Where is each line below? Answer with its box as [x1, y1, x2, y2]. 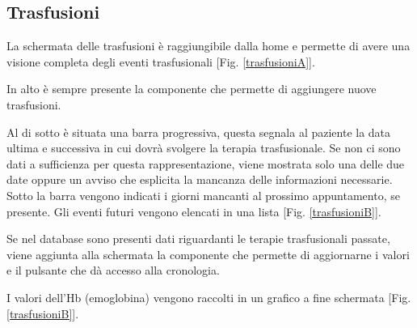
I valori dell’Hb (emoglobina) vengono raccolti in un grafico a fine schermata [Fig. [6, 288, 411, 305]
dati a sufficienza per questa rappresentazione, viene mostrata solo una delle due [6, 155, 405, 172]
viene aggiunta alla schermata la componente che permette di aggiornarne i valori [6, 245, 410, 262]
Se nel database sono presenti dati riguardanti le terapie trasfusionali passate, [6, 230, 390, 247]
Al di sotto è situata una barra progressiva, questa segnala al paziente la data [6, 123, 391, 140]
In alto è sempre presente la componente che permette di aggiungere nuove [6, 80, 377, 97]
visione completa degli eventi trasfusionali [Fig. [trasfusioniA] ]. [6, 53, 315, 70]
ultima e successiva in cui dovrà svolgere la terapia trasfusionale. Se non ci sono [6, 139, 401, 156]
